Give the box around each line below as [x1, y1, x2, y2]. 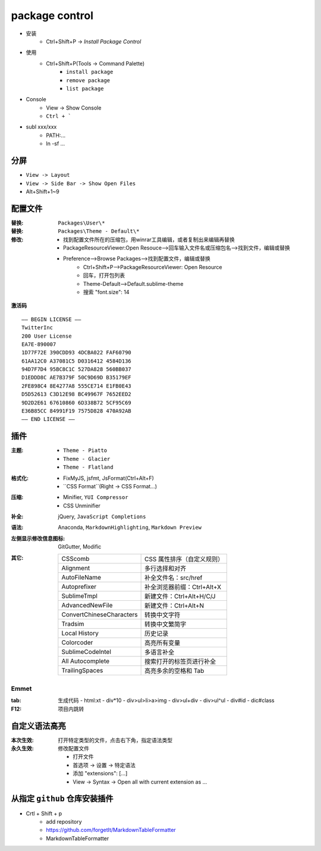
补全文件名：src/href [144, 573, 203, 582]
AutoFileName [61, 573, 101, 581]
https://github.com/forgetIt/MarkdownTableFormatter [46, 827, 177, 834]
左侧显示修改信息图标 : [11, 535, 65, 542]
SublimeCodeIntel [61, 647, 111, 656]
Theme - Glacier [63, 456, 111, 462]
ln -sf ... [46, 140, 65, 147]
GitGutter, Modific [58, 543, 102, 550]
